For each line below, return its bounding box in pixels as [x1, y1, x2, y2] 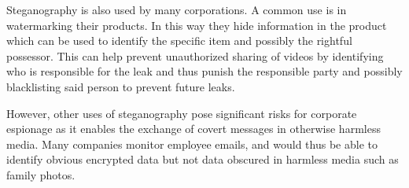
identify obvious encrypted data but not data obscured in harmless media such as [6, 151, 399, 168]
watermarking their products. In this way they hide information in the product [6, 17, 387, 33]
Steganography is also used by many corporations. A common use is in [6, 2, 347, 17]
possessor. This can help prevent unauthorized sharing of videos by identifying [6, 47, 384, 64]
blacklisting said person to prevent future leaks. [6, 78, 235, 94]
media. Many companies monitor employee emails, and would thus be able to [6, 135, 378, 152]
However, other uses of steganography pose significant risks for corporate [6, 105, 357, 121]
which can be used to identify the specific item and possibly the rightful [6, 32, 352, 49]
